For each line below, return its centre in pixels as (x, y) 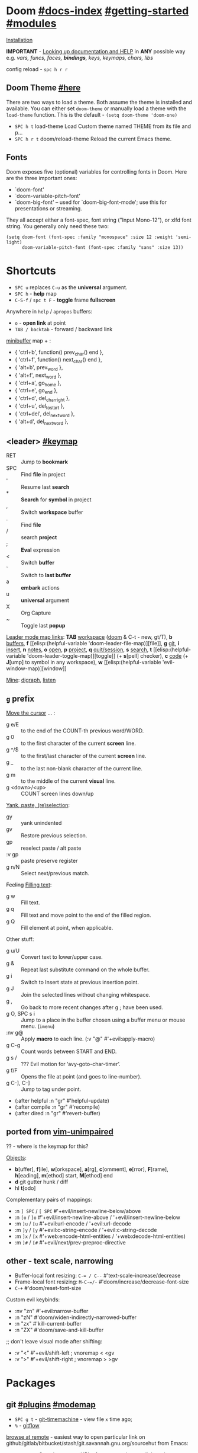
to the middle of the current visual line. (69, 781)
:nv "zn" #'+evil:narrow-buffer (51, 1311)
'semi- (184, 237)
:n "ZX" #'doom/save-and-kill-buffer (59, 1330)
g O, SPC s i (21, 1014)
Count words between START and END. (69, 1052)
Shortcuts (31, 271)
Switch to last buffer (46, 575)
